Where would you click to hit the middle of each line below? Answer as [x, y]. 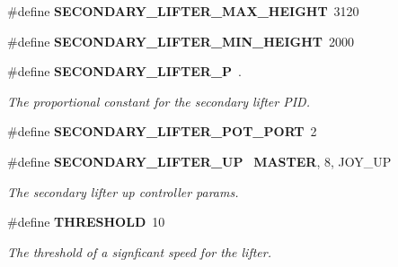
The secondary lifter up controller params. [123, 191]
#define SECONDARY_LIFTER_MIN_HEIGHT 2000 [181, 41]
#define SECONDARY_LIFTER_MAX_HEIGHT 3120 [183, 11]
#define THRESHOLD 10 [86, 222]
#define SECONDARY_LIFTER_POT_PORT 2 [162, 131]
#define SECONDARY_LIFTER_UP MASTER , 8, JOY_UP [199, 161]
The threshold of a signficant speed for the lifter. [139, 251]
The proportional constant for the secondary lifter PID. [159, 101]
